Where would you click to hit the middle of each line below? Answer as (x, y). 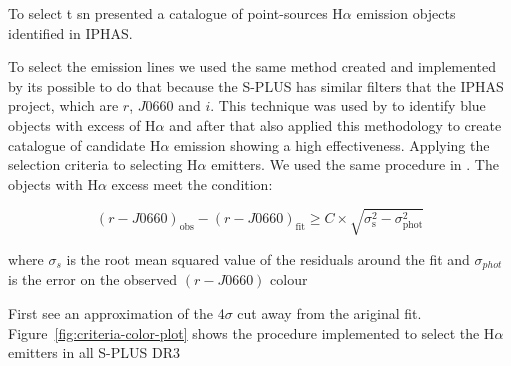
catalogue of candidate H (84, 144)
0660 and (173, 105)
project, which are (63, 105)
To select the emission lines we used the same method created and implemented (252, 66)
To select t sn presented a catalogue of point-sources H (175, 13)
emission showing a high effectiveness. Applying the (332, 144)
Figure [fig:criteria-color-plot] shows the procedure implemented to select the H (251, 332)
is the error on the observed (93, 279)
